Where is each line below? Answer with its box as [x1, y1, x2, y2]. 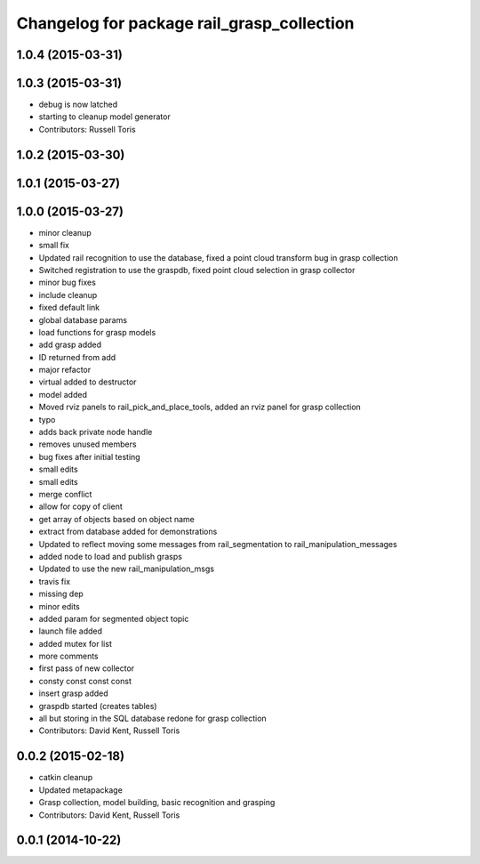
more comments [38, 650, 99, 662]
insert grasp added [38, 688, 108, 698]
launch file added [38, 626, 102, 636]
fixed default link [38, 303, 100, 313]
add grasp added [38, 339, 102, 351]
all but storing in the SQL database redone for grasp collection [38, 713, 267, 724]
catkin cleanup [38, 772, 93, 783]
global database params [38, 314, 128, 325]
